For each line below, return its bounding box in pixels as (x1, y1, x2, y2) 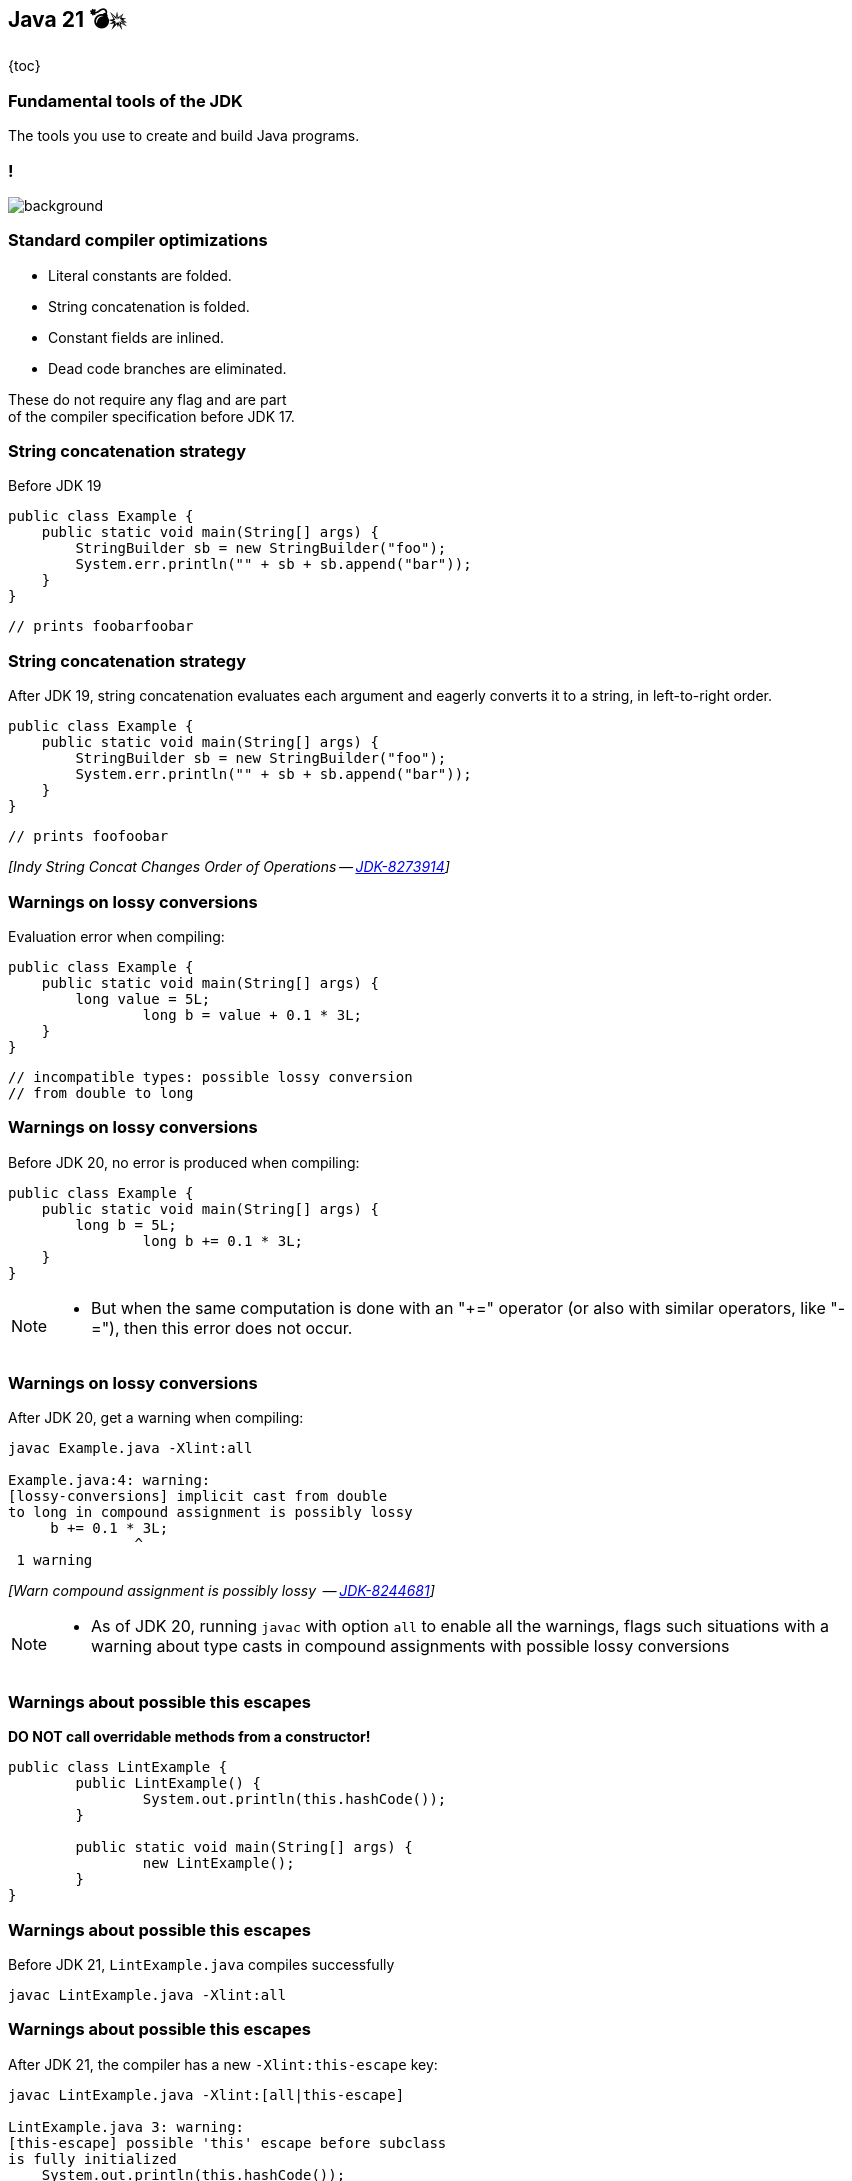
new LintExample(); (142, 1855, 295, 1872)
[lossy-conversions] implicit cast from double (8, 1488, 388, 1505)
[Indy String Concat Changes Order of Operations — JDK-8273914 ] (8, 858, 450, 876)
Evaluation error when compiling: (8, 927, 225, 945)
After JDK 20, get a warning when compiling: (8, 1409, 304, 1427)
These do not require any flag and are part (8, 390, 287, 408)
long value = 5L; (75, 990, 211, 1007)
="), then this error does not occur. (91, 1317, 353, 1338)
